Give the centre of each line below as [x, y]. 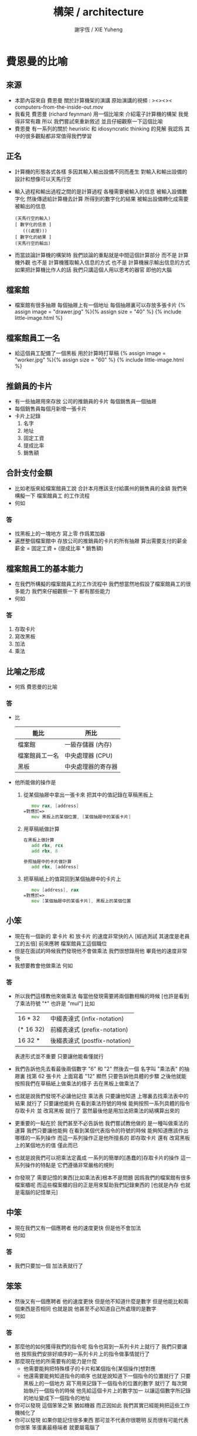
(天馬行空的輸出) [33, 243]
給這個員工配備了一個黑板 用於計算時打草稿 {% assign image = [90, 353]
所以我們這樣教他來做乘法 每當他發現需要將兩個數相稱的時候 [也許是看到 [102, 996]
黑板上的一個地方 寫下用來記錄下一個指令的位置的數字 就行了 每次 [103, 1383]
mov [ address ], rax [55, 890]
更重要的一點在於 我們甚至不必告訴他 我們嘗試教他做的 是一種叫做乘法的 [101, 1123]
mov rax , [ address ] [55, 806]
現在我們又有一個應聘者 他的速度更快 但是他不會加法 [78, 1228]
